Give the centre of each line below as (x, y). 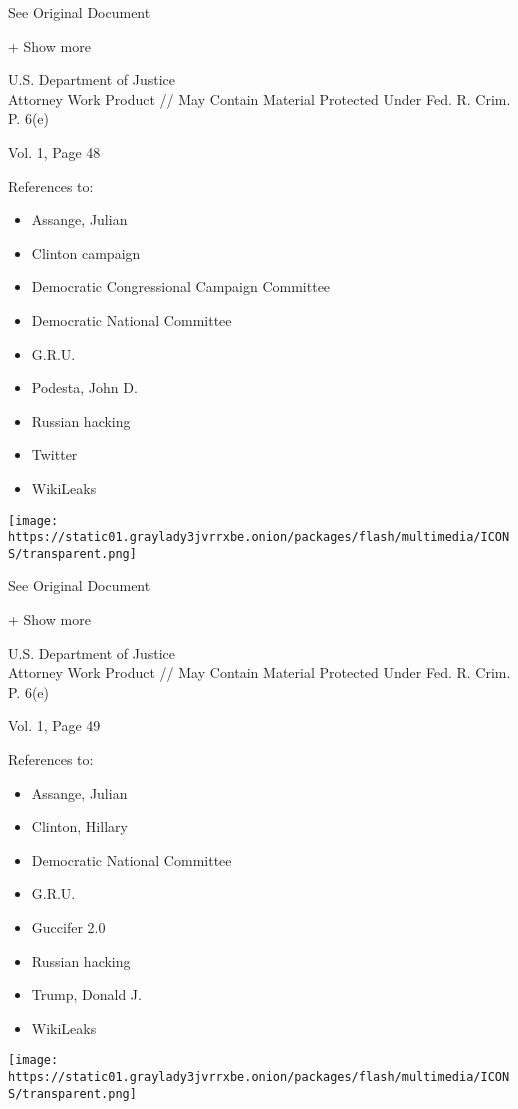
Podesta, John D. (84, 387)
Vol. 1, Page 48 (54, 151)
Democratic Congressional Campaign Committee (181, 286)
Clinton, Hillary (79, 826)
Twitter (54, 454)
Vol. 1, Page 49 (54, 725)
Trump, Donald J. (86, 994)
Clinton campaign (86, 252)
